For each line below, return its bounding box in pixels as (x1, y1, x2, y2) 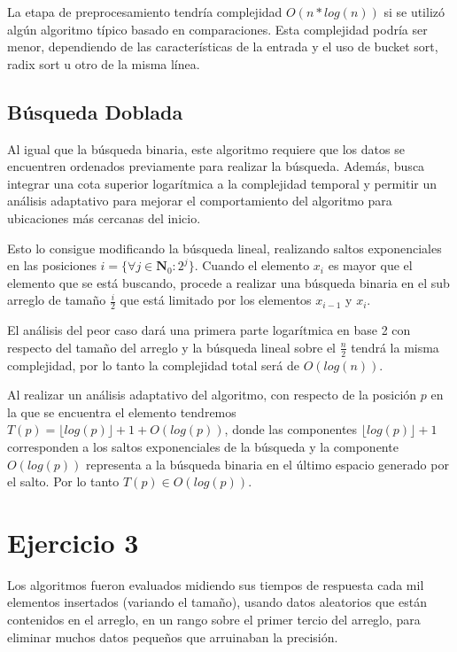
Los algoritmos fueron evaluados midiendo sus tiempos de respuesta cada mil (7, 575, 424, 594)
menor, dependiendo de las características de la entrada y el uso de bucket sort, (7, 37, 438, 56)
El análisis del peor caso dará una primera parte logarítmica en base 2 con (7, 321, 411, 339)
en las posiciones (7, 256, 97, 275)
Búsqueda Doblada (7, 97, 183, 125)
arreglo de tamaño (7, 291, 106, 309)
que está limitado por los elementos (120, 291, 312, 309)
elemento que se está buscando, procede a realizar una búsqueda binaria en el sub (7, 273, 450, 291)
